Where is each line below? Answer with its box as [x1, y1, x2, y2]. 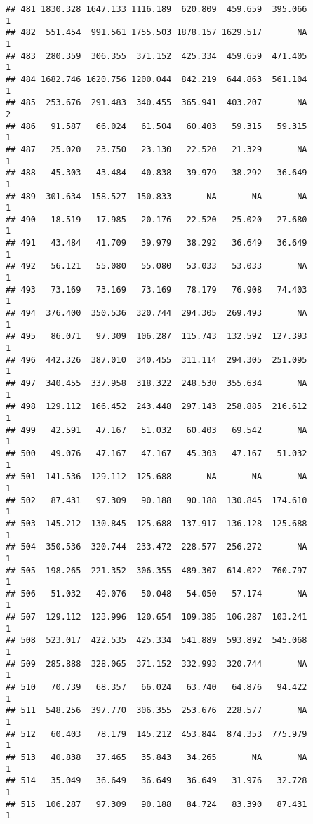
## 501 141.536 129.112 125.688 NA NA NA [6, 472, 307, 482]
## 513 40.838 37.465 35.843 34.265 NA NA [6, 752, 307, 762]
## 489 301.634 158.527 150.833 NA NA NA [6, 191, 307, 201]
